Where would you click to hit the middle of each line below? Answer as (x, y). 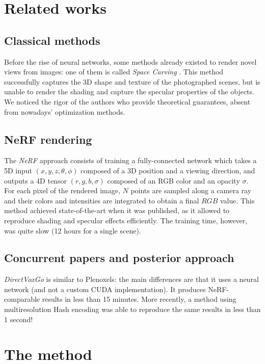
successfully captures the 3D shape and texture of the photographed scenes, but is (132, 81)
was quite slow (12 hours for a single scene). (73, 230)
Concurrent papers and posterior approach (119, 258)
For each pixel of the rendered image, (62, 190)
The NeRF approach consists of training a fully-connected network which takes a (130, 160)
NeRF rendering (48, 139)
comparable (22, 299)
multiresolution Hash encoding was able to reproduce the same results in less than (132, 309)
